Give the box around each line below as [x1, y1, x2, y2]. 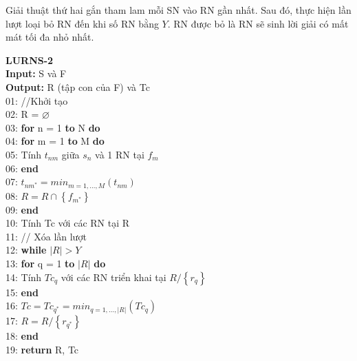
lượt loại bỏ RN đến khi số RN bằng [6, 16, 159, 30]
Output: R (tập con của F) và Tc [6, 79, 150, 94]
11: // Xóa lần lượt [6, 229, 87, 243]
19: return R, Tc [6, 342, 79, 356]
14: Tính [6, 269, 42, 284]
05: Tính [6, 147, 42, 161]
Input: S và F [6, 66, 67, 81]
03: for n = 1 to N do [6, 120, 100, 134]
